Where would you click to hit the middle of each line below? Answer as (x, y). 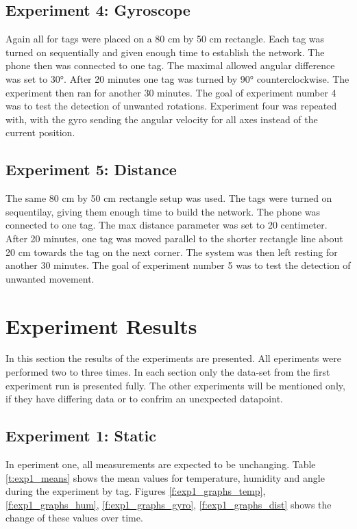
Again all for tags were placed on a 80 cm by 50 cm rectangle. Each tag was (165, 39)
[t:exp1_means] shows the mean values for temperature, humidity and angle (165, 477)
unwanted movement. (50, 278)
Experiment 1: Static (81, 436)
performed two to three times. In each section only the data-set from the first (168, 372)
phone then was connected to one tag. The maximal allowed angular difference (170, 65)
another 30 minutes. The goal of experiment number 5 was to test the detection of (178, 265)
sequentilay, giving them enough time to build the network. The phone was (163, 211)
